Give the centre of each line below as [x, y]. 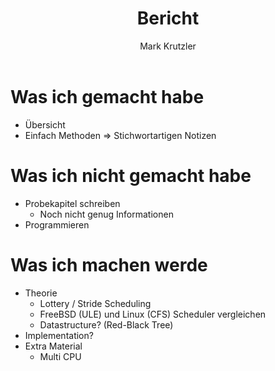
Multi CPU [60, 356]
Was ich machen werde [109, 264]
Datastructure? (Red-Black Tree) [106, 324]
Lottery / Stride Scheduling [95, 303]
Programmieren [57, 224]
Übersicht [45, 124]
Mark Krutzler [168, 46]
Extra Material [53, 346]
